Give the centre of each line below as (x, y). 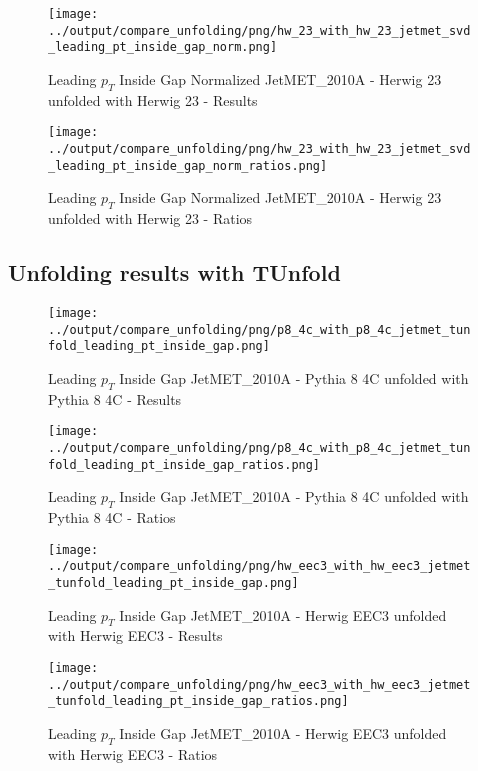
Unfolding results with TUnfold (174, 272)
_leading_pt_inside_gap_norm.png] (163, 47)
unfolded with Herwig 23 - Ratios (150, 218)
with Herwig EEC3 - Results (135, 635)
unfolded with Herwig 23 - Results (153, 99)
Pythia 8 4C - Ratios (112, 517)
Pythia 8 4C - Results (115, 398)
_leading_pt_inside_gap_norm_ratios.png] (188, 165)
